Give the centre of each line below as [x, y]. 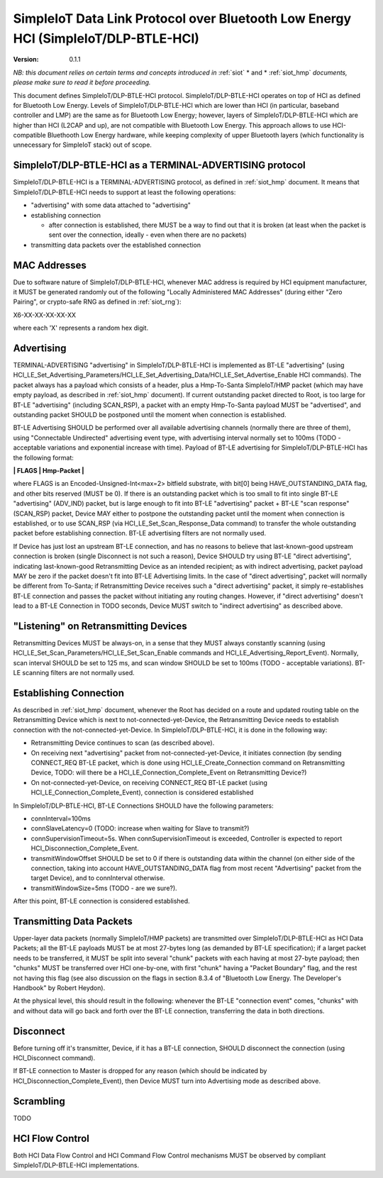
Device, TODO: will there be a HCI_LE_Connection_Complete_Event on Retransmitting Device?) [169, 772]
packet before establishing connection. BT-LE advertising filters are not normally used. [139, 533]
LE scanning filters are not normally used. [74, 673]
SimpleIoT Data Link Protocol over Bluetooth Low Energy [182, 18]
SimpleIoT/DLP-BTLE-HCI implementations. [76, 1165]
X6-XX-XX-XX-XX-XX [45, 315]
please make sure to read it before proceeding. [82, 82]
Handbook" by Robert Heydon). [59, 988]
